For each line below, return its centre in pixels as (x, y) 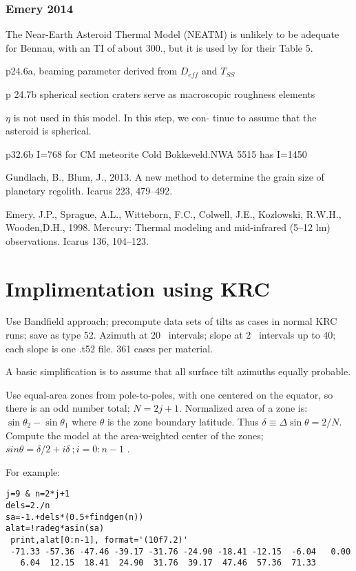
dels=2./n (28, 506)
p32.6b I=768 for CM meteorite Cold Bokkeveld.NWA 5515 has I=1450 (156, 153)
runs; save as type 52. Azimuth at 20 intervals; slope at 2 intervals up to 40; (171, 335)
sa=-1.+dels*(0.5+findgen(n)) (75, 517)
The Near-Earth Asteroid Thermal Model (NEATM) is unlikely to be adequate (172, 34)
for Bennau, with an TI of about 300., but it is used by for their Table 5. (159, 47)
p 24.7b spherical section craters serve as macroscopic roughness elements (160, 94)
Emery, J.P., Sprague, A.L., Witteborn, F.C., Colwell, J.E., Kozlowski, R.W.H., (174, 213)
